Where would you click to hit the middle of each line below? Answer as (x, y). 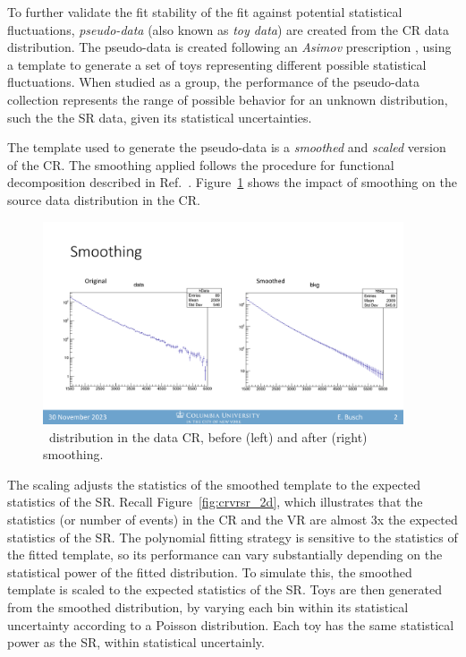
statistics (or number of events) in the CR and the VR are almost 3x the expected (233, 520)
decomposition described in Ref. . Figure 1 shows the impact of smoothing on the (232, 182)
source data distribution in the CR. (104, 199)
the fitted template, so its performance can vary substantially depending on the (225, 555)
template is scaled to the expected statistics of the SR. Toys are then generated (225, 589)
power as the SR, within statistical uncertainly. (136, 642)
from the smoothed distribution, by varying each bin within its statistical (208, 607)
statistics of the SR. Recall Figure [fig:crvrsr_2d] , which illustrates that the (215, 502)
